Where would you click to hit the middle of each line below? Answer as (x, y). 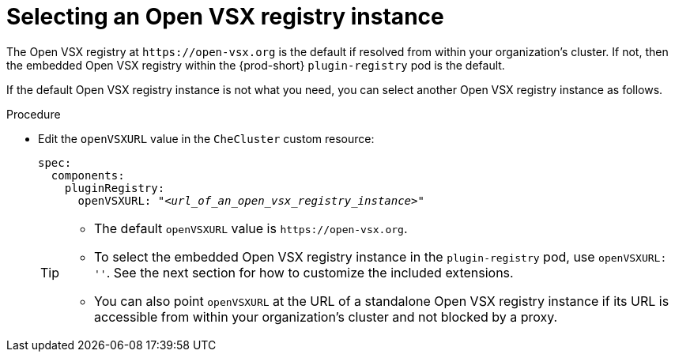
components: (88, 175)
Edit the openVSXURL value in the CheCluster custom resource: (206, 138)
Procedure (34, 114)
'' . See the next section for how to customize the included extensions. (304, 272)
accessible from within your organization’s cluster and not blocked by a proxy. (326, 317)
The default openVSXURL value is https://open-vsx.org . (251, 228)
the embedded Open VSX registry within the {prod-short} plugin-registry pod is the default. (256, 65)
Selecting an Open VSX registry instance (225, 17)
